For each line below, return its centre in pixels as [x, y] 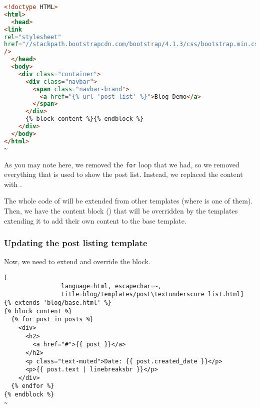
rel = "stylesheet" [33, 37]
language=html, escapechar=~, [111, 286]
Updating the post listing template [76, 243]
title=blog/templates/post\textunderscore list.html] [152, 294]
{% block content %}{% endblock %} [84, 119]
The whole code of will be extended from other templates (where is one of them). [128, 201]
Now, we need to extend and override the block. [77, 261]
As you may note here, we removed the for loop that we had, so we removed [122, 164]
